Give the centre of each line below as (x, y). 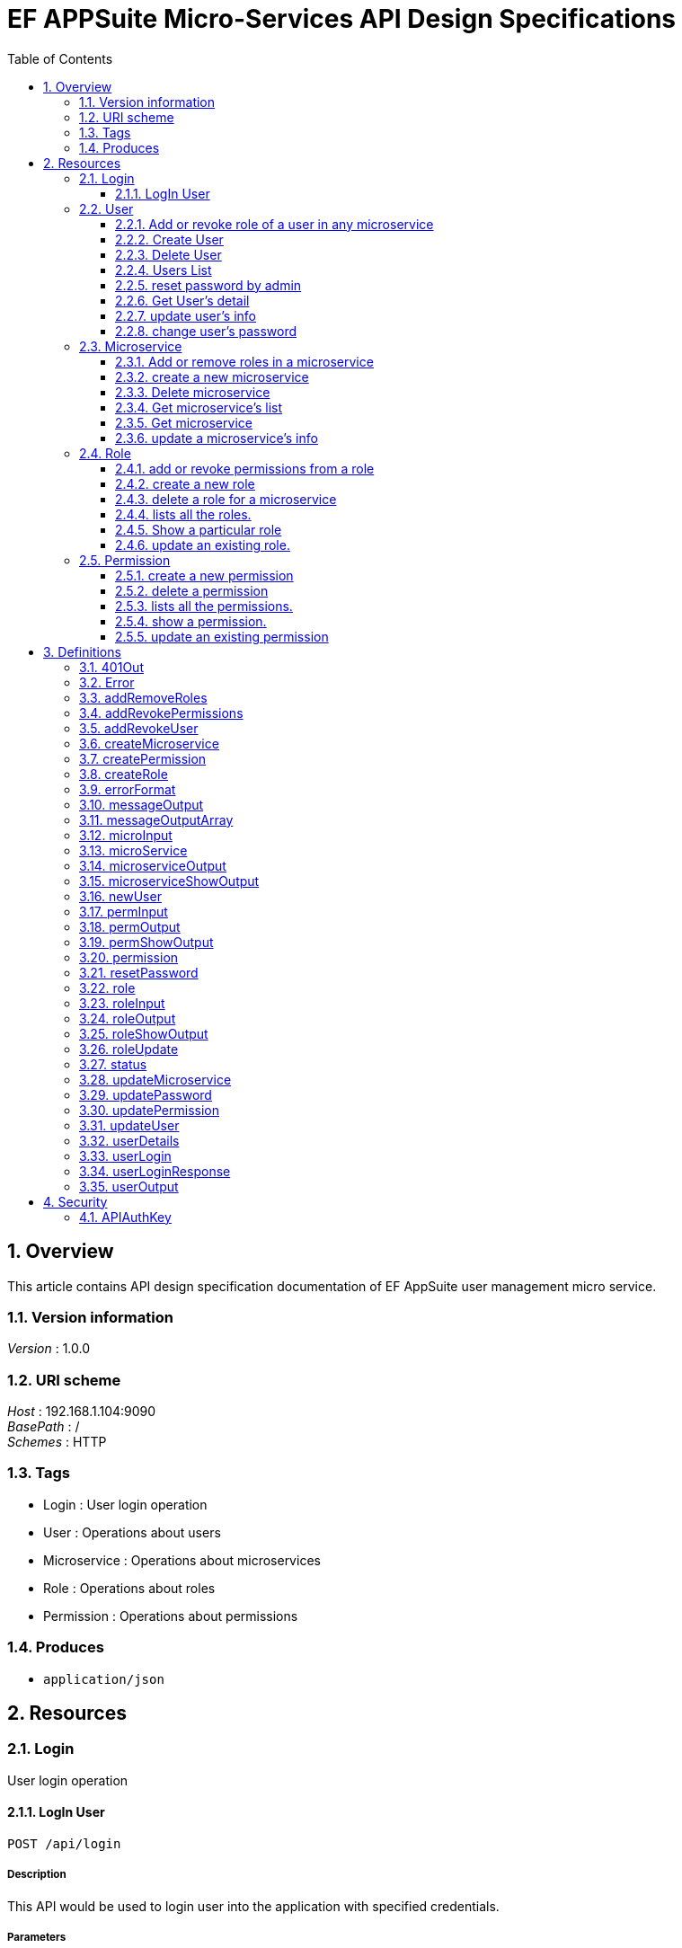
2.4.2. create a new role (185, 483)
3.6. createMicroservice (149, 743)
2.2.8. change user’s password (206, 331)
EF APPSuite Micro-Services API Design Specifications (342, 19)
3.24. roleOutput (128, 1018)
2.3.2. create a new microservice (212, 376)
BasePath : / (44, 1427)
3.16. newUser (120, 896)
